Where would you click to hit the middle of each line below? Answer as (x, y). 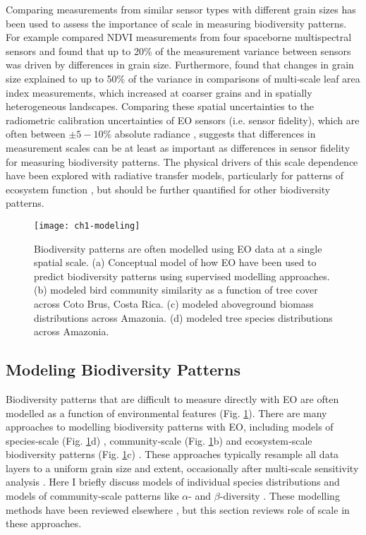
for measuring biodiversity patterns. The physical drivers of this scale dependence (182, 161)
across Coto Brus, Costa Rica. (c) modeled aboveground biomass (174, 303)
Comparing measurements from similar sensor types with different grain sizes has (181, 9)
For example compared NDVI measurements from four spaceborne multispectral (179, 37)
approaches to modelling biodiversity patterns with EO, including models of (170, 427)
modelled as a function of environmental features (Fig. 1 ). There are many (166, 413)
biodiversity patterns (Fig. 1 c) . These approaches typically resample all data (172, 454)
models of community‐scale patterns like (92, 496)
